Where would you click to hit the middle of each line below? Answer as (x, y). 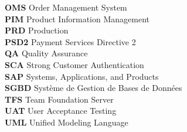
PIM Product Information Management (77, 18)
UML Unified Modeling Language (67, 122)
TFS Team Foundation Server (59, 99)
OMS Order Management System (66, 7)
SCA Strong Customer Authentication (74, 64)
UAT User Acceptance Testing (61, 111)
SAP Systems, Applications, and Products (82, 76)
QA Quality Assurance (46, 53)
